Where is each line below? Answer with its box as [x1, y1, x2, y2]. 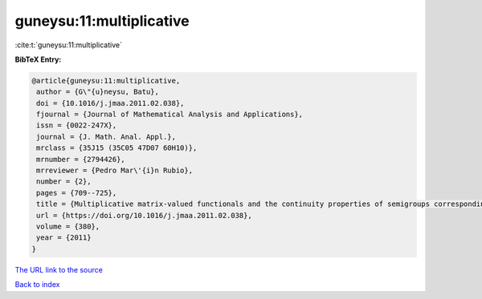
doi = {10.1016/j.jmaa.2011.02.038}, [36, 99, 185, 107]
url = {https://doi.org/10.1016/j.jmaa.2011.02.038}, [36, 211, 252, 220]
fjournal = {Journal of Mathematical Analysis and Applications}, [36, 110, 304, 119]
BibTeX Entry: [14, 55, 62, 64]
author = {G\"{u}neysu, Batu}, [36, 87, 160, 96]
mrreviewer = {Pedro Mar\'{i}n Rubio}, [36, 166, 193, 176]
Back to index [14, 280, 60, 289]
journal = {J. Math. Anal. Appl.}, [36, 132, 177, 141]
